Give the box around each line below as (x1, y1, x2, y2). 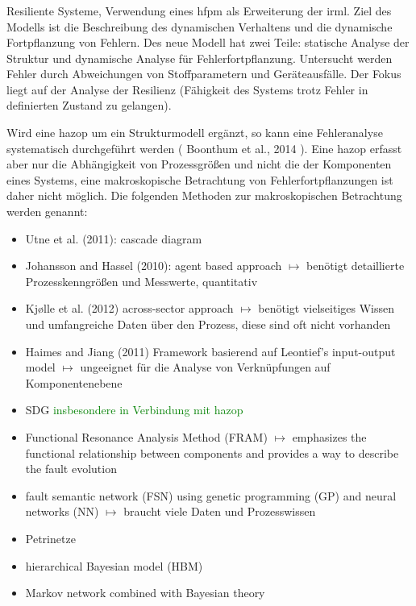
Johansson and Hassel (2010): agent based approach (25, 257, 282, 274)
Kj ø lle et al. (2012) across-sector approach (25, 300, 234, 317)
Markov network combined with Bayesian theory (25, 584, 265, 601)
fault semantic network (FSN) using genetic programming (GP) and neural (25, 487, 397, 504)
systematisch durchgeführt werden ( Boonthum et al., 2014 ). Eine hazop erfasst (6, 139, 402, 156)
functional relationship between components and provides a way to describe (25, 444, 399, 461)
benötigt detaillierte (306, 257, 405, 274)
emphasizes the (292, 428, 367, 445)
